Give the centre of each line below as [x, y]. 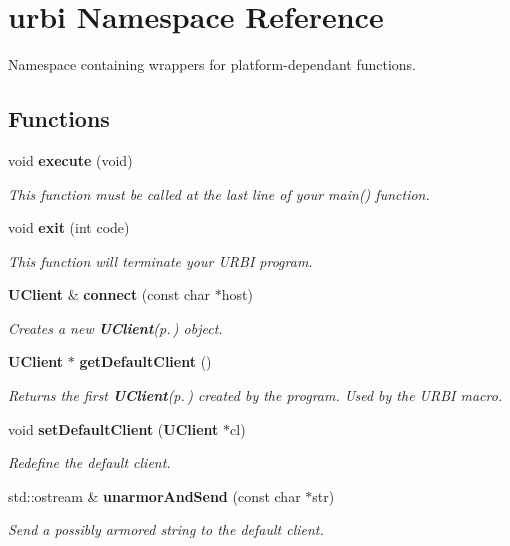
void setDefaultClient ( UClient [113, 428]
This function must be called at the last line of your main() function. [219, 193]
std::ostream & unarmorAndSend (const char [154, 495]
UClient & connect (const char [109, 294]
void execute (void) [70, 159]
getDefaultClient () [145, 361]
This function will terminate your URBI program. [160, 260]
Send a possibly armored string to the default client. [166, 529]
